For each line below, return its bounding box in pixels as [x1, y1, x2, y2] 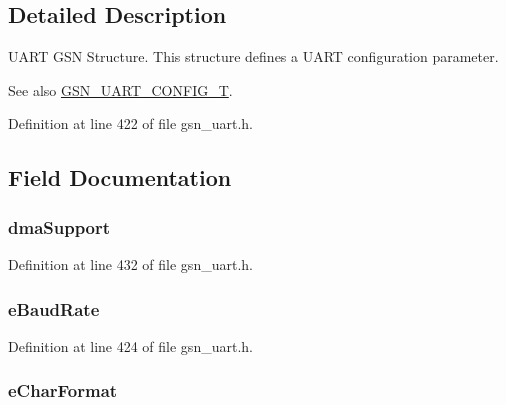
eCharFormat [8, 378, 118, 403]
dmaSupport [8, 214, 111, 239]
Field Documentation [8, 162, 232, 193]
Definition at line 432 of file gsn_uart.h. [8, 253, 253, 274]
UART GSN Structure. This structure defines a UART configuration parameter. [8, 46, 499, 67]
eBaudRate [8, 296, 100, 321]
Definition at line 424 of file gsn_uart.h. [8, 335, 253, 356]
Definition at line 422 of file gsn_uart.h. [8, 113, 253, 134]
